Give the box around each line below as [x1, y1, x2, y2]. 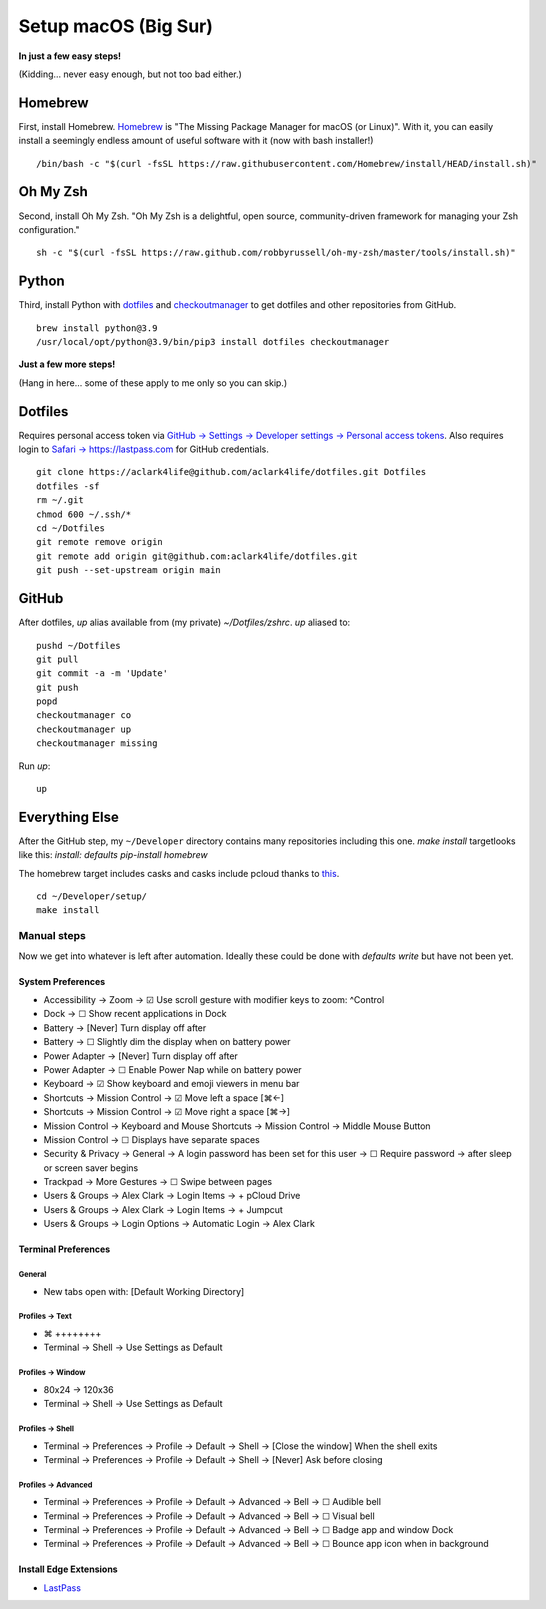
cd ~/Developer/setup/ [36, 891, 148, 902]
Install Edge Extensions [18, 1563, 119, 1575]
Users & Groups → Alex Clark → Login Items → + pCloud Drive [43, 1190, 301, 1202]
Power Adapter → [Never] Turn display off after [43, 1050, 239, 1062]
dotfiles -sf [36, 480, 100, 492]
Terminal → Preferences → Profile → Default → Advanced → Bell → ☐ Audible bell [43, 1496, 382, 1508]
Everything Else [18, 808, 119, 825]
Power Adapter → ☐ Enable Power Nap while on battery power [43, 1063, 302, 1075]
